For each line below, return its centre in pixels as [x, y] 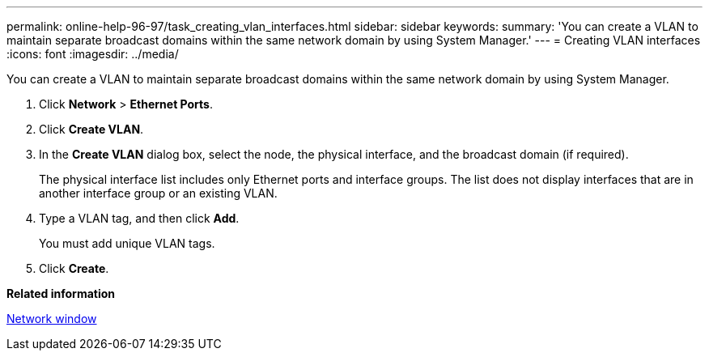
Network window [52, 319]
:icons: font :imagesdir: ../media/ [93, 54]
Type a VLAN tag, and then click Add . [139, 218]
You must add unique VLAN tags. [127, 243]
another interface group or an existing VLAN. [158, 193]
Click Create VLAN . [91, 129]
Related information [61, 293]
